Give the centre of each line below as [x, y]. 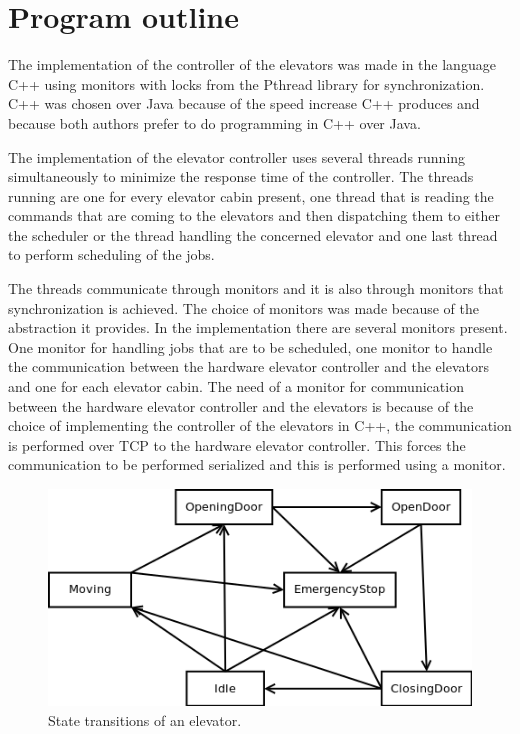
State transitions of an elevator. [145, 719]
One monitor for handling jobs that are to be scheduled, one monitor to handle [250, 346]
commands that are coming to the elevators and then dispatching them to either [254, 215]
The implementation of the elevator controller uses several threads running [237, 156]
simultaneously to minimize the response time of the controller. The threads [241, 176]
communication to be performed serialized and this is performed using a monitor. [257, 464]
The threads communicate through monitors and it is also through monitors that [256, 288]
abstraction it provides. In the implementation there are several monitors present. [258, 327]
